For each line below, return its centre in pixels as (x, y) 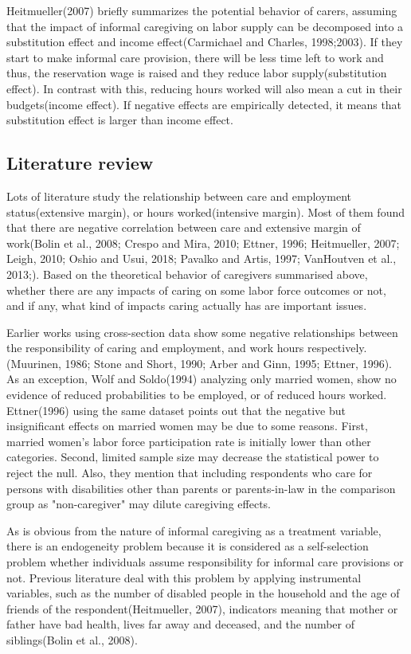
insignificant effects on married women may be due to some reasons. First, (187, 426)
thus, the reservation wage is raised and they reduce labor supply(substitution (197, 73)
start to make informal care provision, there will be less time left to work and (195, 57)
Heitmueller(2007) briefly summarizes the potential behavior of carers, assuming (202, 10)
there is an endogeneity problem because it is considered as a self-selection (188, 546)
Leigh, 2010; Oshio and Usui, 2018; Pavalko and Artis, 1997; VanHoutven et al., (202, 258)
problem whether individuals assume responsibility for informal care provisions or (205, 562)
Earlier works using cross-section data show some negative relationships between (202, 332)
